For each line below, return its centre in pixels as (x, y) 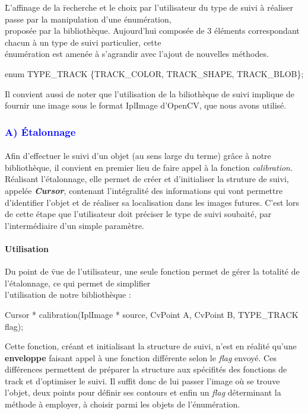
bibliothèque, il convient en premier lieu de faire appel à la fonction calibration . (149, 167)
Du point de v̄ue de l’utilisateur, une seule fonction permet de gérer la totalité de (152, 271)
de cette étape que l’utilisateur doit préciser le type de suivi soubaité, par (138, 214)
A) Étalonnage (40, 131)
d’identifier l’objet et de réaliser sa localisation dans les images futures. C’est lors (152, 202)
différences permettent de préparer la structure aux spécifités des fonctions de (146, 369)
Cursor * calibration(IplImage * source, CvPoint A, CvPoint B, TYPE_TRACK (152, 314)
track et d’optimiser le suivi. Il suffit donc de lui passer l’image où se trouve (142, 380)
